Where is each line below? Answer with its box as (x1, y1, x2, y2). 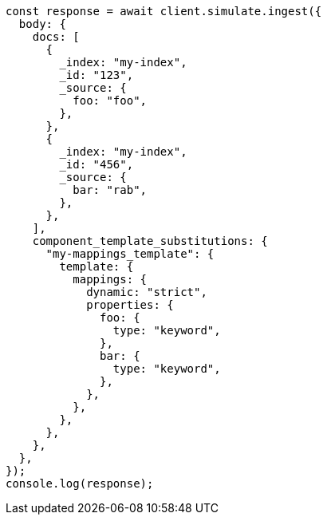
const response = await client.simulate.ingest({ (6, 5, 322, 18)
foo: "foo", (73, 94, 148, 107)
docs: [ (32, 30, 80, 43)
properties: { (86, 298, 174, 311)
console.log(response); (6, 477, 154, 490)
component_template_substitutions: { (32, 235, 268, 247)
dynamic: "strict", (86, 286, 207, 298)
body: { (18, 18, 66, 30)
